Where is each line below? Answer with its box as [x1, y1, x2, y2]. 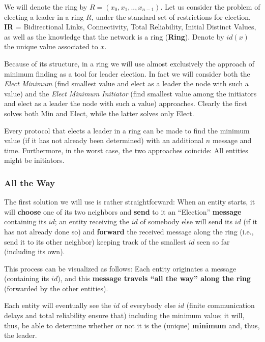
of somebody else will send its [140, 216, 232, 227]
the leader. [4, 330, 37, 340]
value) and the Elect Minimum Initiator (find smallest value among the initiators [4, 88, 257, 98]
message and [212, 135, 252, 146]
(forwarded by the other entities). [4, 283, 108, 293]
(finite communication [186, 300, 255, 311]
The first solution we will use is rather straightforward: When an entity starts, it [4, 196, 255, 207]
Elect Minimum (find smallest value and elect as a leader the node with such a [4, 78, 249, 89]
